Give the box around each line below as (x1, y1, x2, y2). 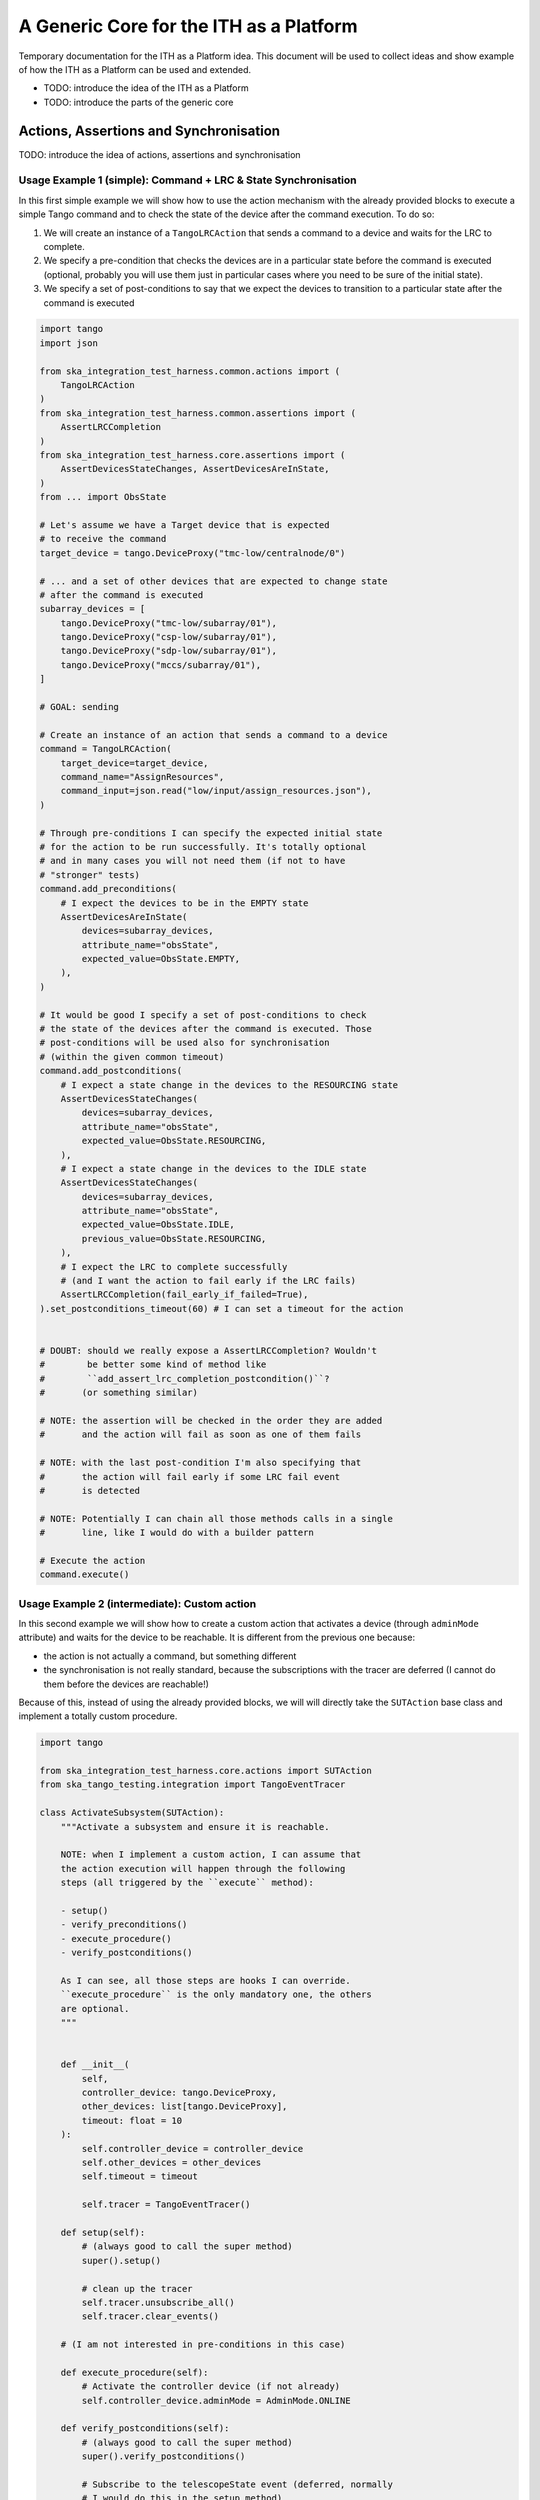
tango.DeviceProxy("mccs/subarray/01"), (60, 659, 262, 670)
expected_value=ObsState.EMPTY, (81, 953, 240, 965)
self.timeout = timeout (81, 2171, 199, 2182)
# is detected (39, 1485, 140, 1496)
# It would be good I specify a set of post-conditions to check (39, 1009, 367, 1020)
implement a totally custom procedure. (18, 1710, 178, 1722)
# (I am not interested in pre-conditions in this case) (60, 2339, 346, 2350)
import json (39, 337, 99, 349)
